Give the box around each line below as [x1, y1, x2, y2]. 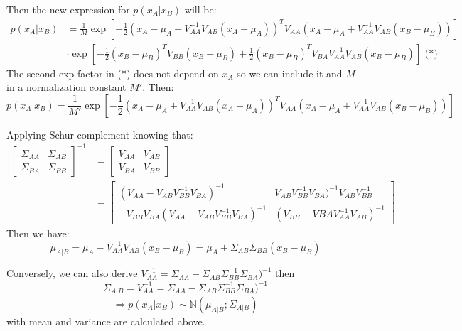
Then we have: [6, 226, 70, 241]
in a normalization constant [6, 80, 127, 94]
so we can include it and [237, 65, 343, 80]
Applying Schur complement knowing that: [6, 126, 193, 141]
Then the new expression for [6, 2, 130, 16]
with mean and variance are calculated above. [6, 314, 205, 328]
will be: [184, 2, 217, 16]
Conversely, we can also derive [6, 266, 138, 281]
